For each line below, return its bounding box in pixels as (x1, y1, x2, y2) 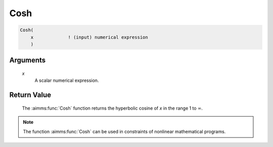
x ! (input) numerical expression (30, 34, 149, 40)
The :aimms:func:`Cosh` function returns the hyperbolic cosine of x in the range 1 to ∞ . (22, 105, 203, 111)
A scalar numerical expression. (34, 77, 99, 83)
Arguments (9, 56, 46, 65)
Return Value (9, 91, 52, 100)
